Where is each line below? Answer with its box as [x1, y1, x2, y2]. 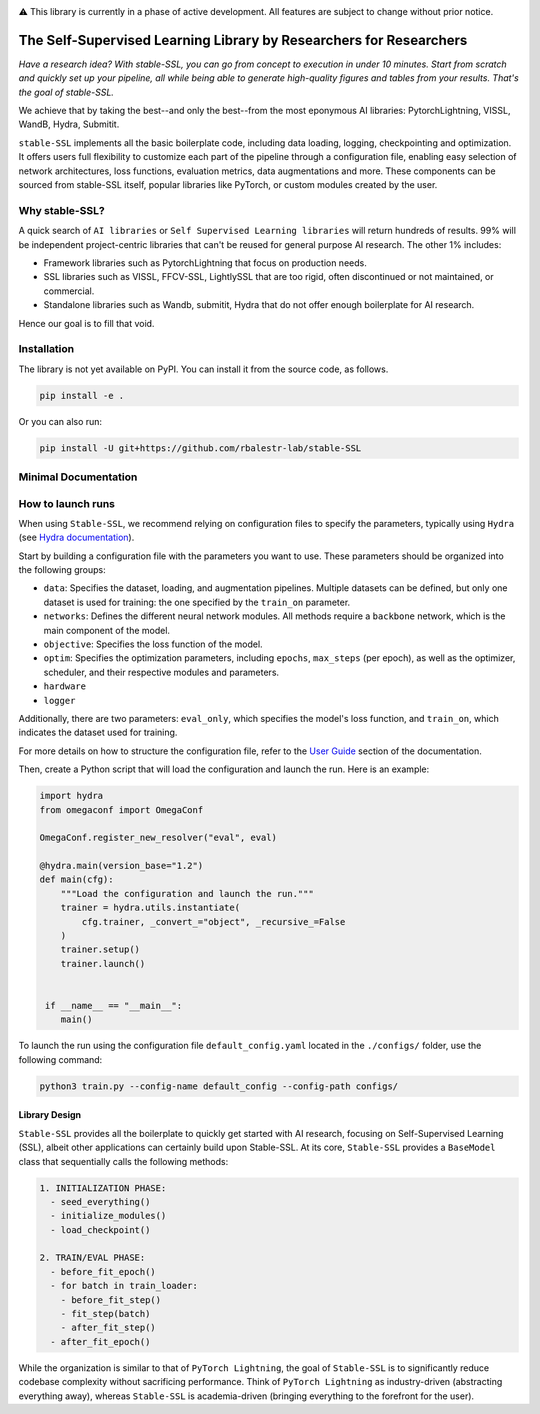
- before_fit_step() [60, 1294, 162, 1305]
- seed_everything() [50, 1196, 151, 1207]
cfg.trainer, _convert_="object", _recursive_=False [81, 916, 346, 927]
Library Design [18, 1109, 82, 1121]
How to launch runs [18, 496, 115, 510]
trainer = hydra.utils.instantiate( [60, 902, 240, 914]
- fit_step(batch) [60, 1308, 151, 1320]
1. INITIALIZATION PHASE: [39, 1182, 167, 1194]
